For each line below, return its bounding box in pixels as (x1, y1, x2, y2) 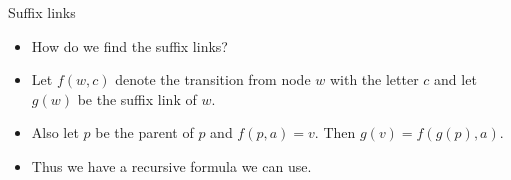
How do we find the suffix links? (31, 35, 228, 56)
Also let (31, 122, 79, 143)
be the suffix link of (77, 88, 197, 109)
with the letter (329, 69, 419, 90)
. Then (314, 122, 356, 143)
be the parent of (95, 122, 194, 143)
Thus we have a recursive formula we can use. (31, 155, 312, 176)
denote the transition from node (115, 69, 311, 90)
